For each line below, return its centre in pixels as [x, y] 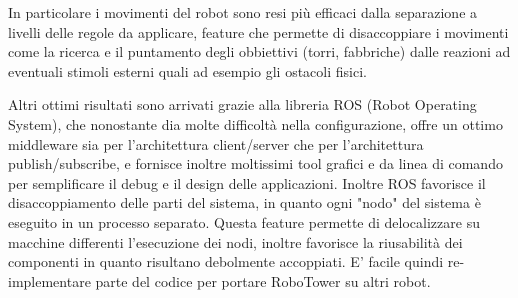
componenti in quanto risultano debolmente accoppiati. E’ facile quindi [226, 261]
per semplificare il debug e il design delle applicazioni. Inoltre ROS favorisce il [247, 182]
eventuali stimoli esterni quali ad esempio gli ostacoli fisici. [187, 70]
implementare [49, 280]
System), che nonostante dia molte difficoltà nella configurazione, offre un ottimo [255, 123]
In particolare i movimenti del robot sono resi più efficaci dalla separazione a [243, 12]
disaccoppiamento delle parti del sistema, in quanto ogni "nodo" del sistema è [244, 202]
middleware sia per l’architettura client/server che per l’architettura [216, 143]
